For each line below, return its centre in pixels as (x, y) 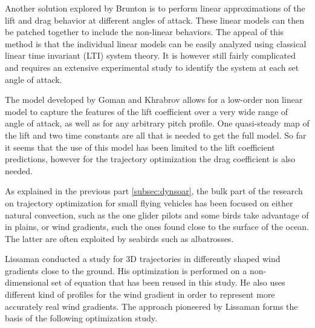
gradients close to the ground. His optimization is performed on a (126, 270)
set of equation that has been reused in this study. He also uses (168, 282)
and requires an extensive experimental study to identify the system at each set (152, 67)
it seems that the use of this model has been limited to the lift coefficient (140, 147)
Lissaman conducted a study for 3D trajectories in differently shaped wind (143, 259)
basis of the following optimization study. (81, 318)
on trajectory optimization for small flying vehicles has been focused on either (149, 202)
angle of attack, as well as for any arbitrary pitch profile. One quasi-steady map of (157, 123)
